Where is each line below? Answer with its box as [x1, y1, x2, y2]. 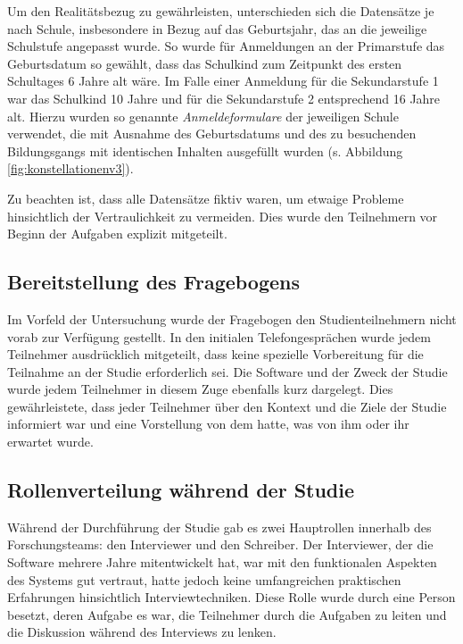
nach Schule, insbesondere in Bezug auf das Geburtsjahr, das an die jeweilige [7, 19, 427, 38]
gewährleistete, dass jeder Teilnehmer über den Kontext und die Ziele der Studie [7, 397, 447, 415]
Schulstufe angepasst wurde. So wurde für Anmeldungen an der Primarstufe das [7, 37, 445, 55]
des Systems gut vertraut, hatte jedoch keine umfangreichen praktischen [7, 570, 401, 589]
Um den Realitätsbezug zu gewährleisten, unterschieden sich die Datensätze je [7, 2, 434, 20]
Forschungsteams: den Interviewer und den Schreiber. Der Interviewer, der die [7, 535, 434, 554]
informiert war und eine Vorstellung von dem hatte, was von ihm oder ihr [7, 414, 409, 433]
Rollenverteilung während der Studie [7, 476, 355, 504]
